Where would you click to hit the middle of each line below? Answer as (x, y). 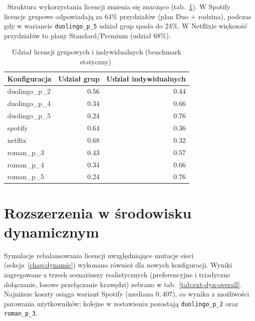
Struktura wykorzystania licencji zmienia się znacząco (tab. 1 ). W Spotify (119, 6)
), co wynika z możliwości (211, 294)
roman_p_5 (26, 176)
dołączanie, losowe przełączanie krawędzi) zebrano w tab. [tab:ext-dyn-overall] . (123, 284)
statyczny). (97, 62)
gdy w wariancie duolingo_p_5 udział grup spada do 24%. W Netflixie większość (126, 26)
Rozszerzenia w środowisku (98, 212)
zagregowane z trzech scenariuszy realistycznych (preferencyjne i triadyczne (117, 274)
